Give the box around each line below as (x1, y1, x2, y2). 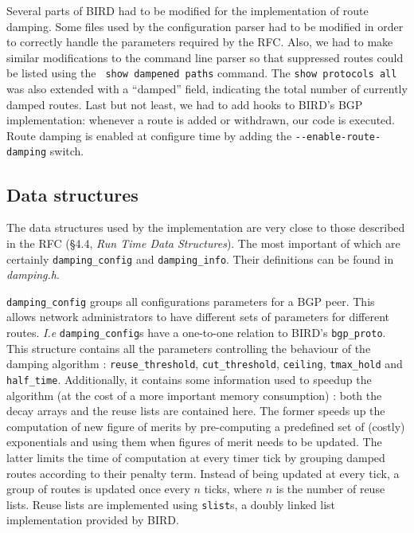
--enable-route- (295, 131, 381, 143)
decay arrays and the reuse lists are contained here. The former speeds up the (6, 402, 385, 419)
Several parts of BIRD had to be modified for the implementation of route (6, 2, 369, 18)
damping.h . (6, 266, 60, 283)
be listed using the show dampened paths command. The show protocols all (6, 65, 397, 81)
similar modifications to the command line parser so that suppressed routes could (6, 49, 404, 65)
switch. (49, 143, 84, 159)
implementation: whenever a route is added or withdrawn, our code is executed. (6, 112, 396, 128)
